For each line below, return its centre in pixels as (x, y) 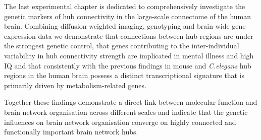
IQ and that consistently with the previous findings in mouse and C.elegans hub (128, 65)
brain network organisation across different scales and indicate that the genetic (126, 112)
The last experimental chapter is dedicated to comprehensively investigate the (125, 6)
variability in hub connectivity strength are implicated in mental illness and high (129, 55)
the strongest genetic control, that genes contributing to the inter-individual (122, 46)
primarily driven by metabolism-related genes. (75, 85)
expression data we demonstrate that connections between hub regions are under (129, 36)
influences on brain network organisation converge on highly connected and (120, 122)
